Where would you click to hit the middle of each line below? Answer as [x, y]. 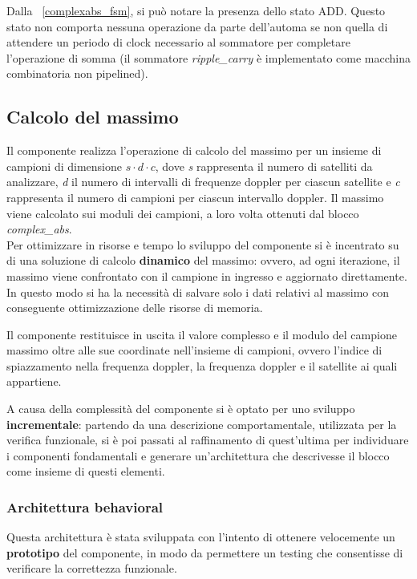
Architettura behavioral [85, 506]
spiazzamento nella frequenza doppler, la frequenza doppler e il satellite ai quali [202, 365]
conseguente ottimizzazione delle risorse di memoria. [135, 308]
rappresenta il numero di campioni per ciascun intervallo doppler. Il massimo [195, 197]
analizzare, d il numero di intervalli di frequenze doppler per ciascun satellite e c [203, 182]
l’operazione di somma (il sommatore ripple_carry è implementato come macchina [209, 57]
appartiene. [34, 381]
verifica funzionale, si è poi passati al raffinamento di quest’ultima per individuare [208, 440]
